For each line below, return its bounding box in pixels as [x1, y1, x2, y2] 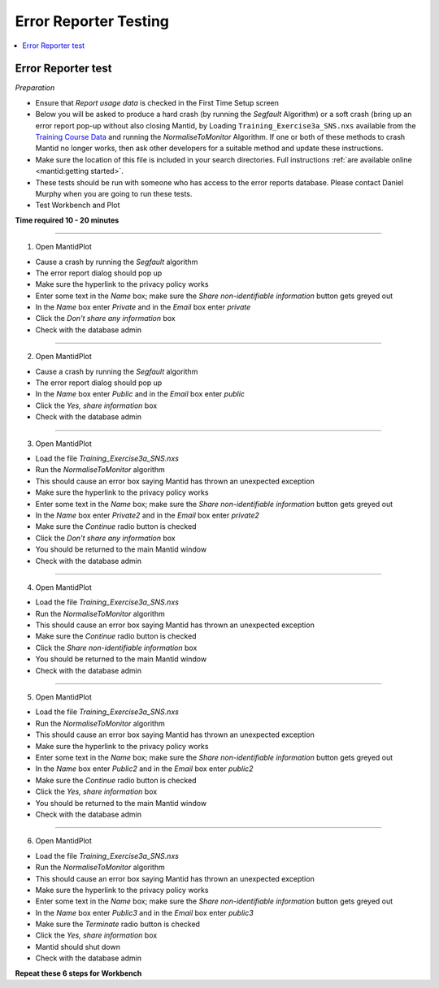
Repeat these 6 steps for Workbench [15, 968, 142, 978]
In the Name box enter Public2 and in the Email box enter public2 [35, 764, 254, 773]
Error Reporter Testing [15, 12, 170, 30]
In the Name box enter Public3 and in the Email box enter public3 [35, 908, 254, 917]
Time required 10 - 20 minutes [15, 215, 120, 225]
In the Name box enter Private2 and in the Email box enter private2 [35, 510, 260, 520]
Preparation [15, 83, 55, 93]
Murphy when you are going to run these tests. [35, 188, 193, 198]
